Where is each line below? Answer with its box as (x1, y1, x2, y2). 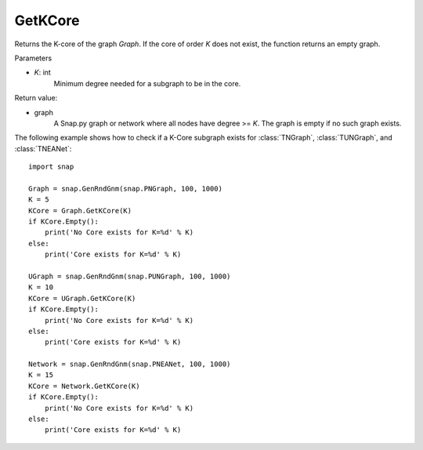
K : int (34, 67, 51, 78)
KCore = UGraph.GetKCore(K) (28, 294, 136, 303)
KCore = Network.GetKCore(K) (28, 381, 140, 390)
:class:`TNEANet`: (14, 143, 72, 153)
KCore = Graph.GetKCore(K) (28, 206, 132, 215)
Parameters (14, 53, 52, 63)
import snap (28, 162, 74, 172)
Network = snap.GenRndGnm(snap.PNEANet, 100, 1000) (28, 360, 231, 368)
